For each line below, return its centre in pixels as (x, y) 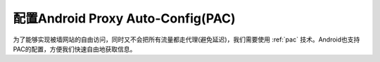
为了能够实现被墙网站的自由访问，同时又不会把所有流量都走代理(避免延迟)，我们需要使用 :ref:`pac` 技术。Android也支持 (186, 39)
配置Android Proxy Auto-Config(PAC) (124, 18)
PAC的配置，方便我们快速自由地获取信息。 (75, 49)
